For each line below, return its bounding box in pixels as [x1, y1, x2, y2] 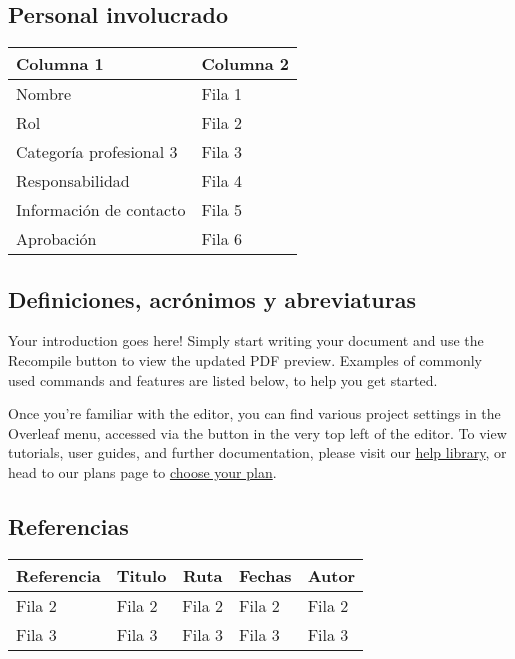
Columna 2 [201, 52, 290, 76]
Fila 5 [201, 198, 243, 222]
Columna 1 [16, 52, 104, 76]
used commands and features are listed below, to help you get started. [8, 369, 438, 390]
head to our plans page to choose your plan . [8, 461, 277, 482]
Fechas [239, 563, 292, 587]
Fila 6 [201, 227, 243, 251]
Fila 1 [201, 82, 243, 106]
